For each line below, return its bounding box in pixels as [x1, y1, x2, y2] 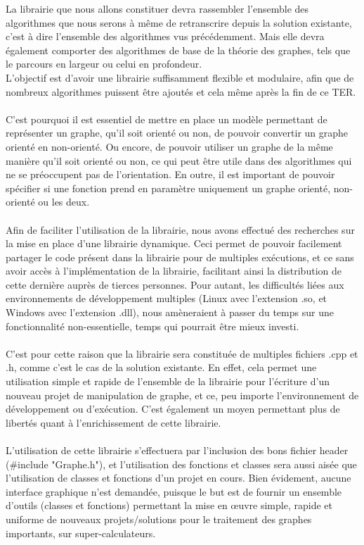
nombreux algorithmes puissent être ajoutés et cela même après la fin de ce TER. [6, 84, 356, 99]
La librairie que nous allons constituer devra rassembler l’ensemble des [6, 1, 309, 15]
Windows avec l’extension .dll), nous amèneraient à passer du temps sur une [6, 305, 334, 320]
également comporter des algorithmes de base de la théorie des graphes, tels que [6, 42, 351, 57]
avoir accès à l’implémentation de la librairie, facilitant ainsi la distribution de [6, 263, 342, 278]
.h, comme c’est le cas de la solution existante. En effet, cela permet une [6, 360, 317, 375]
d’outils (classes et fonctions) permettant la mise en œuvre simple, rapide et [6, 498, 332, 513]
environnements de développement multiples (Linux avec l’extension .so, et [6, 291, 327, 306]
